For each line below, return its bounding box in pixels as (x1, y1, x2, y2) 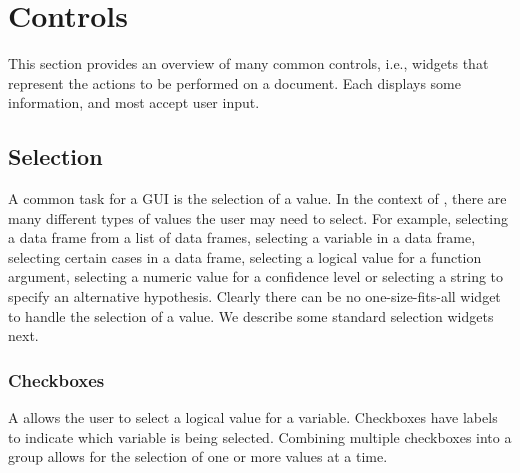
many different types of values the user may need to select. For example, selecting (8, 207, 508, 228)
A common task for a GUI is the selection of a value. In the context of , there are (8, 188, 507, 209)
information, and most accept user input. (8, 92, 260, 113)
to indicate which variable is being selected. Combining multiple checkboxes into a (8, 426, 512, 447)
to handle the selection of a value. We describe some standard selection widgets (8, 305, 494, 326)
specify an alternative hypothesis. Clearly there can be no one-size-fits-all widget (8, 286, 501, 307)
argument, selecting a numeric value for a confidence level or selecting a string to (8, 266, 504, 287)
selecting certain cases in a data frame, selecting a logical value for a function (8, 246, 482, 267)
